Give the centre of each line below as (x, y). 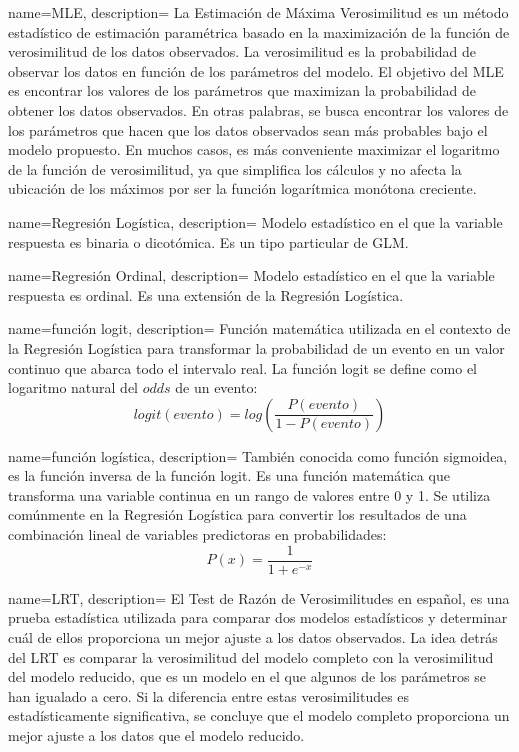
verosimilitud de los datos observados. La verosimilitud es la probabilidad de (242, 51)
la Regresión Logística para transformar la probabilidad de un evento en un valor (256, 347)
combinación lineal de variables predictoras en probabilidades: (197, 534)
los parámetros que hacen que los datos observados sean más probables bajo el (248, 129)
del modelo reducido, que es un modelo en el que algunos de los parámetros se (247, 676)
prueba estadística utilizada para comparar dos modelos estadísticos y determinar (258, 617)
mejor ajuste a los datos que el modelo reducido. (156, 734)
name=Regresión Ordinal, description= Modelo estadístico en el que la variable (251, 275)
